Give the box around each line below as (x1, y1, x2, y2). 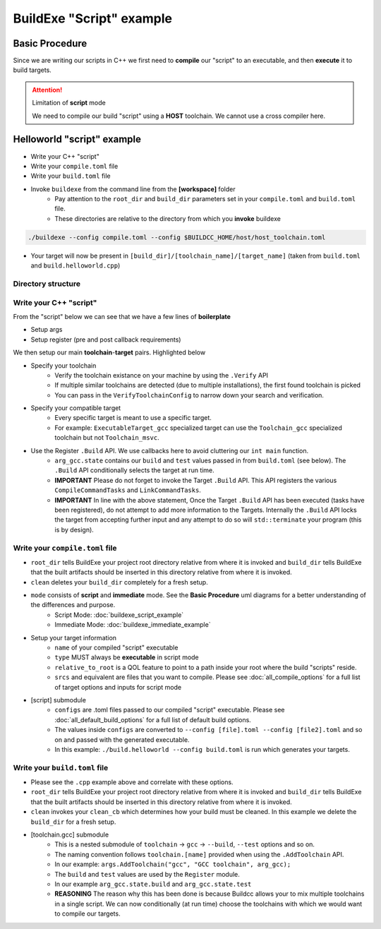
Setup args (30, 325, 63, 334)
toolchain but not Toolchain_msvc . (54, 433, 159, 442)
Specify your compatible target (30, 404, 121, 412)
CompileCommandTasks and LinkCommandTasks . (54, 486, 201, 494)
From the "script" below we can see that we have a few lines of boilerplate (13, 312, 231, 320)
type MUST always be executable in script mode (54, 653, 199, 661)
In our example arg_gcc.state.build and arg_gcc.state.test (54, 880, 252, 888)
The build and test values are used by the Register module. (54, 870, 240, 878)
